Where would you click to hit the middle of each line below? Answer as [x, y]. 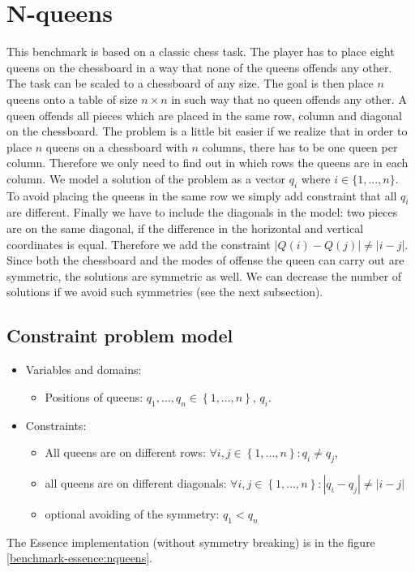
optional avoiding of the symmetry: [132, 514]
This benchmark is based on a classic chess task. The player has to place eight [201, 52]
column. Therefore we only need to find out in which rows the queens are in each [207, 163]
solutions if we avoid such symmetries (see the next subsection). [165, 292]
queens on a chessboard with [117, 146]
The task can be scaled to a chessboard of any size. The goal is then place [190, 83]
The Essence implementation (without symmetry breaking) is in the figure [191, 542]
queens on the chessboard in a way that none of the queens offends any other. [199, 67]
